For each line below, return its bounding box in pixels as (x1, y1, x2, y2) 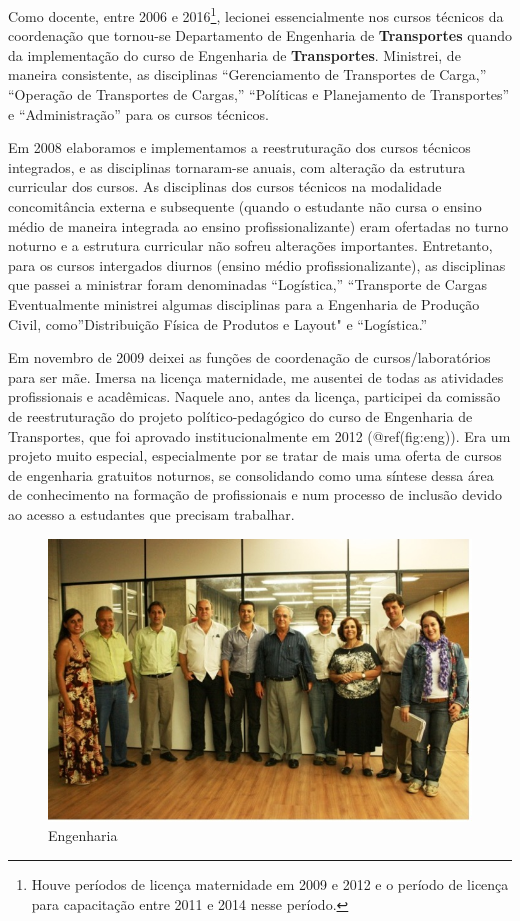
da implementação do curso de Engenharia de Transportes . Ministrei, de (8, 44, 461, 65)
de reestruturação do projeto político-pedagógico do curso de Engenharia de (8, 405, 473, 426)
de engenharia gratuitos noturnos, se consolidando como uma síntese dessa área (8, 464, 494, 485)
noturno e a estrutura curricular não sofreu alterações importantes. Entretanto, (8, 235, 493, 256)
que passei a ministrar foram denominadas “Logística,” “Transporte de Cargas (8, 274, 487, 295)
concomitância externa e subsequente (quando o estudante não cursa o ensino (8, 196, 482, 216)
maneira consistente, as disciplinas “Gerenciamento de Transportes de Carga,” (8, 64, 487, 85)
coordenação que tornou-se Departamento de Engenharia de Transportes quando (8, 25, 512, 46)
